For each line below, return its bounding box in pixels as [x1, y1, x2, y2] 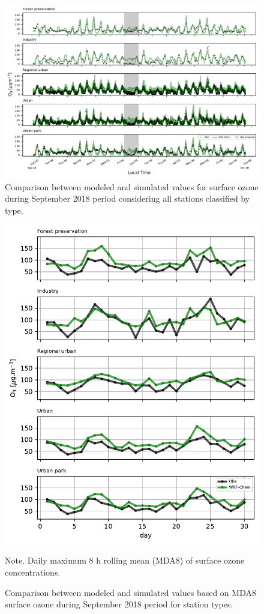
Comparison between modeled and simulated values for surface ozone [5, 180, 259, 193]
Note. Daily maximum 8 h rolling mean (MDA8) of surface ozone [5, 554, 245, 567]
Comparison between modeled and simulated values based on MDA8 [5, 586, 256, 598]
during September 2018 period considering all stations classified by [5, 192, 250, 205]
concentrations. [5, 566, 61, 578]
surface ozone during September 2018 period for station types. [5, 598, 233, 610]
